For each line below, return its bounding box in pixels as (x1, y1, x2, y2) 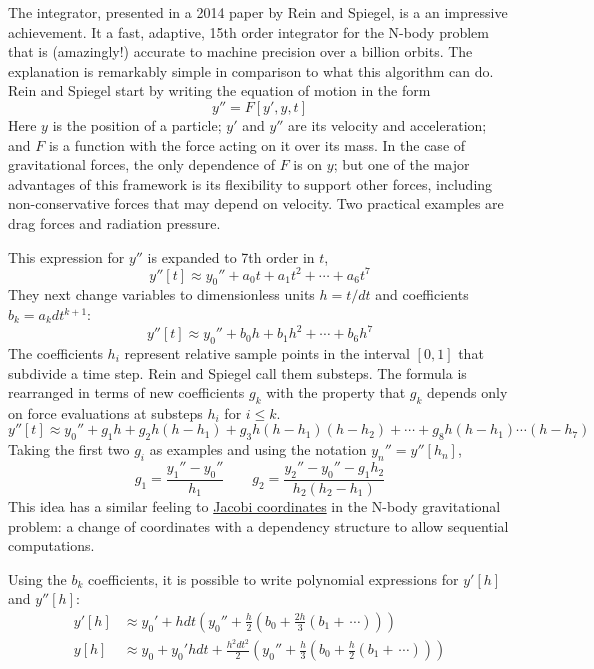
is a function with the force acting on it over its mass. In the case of (48, 134, 466, 155)
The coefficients (8, 342, 103, 363)
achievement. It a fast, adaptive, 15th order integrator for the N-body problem (8, 21, 489, 42)
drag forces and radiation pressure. (8, 212, 221, 233)
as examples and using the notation (149, 439, 367, 460)
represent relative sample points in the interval (124, 342, 410, 363)
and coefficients (375, 284, 469, 305)
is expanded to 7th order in (147, 246, 315, 267)
